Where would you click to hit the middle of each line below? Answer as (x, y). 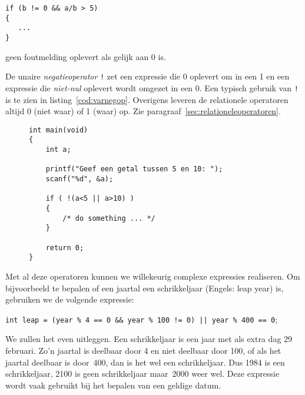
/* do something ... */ (109, 218)
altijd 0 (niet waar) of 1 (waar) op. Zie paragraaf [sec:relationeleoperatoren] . (143, 111)
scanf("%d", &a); (79, 179)
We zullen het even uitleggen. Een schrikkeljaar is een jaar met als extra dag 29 (149, 339)
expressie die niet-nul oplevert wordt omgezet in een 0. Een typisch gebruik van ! (152, 87)
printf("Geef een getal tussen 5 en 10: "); (134, 169)
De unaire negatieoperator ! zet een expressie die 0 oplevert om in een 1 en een (147, 76)
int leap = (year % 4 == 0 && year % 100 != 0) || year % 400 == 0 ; (142, 319)
